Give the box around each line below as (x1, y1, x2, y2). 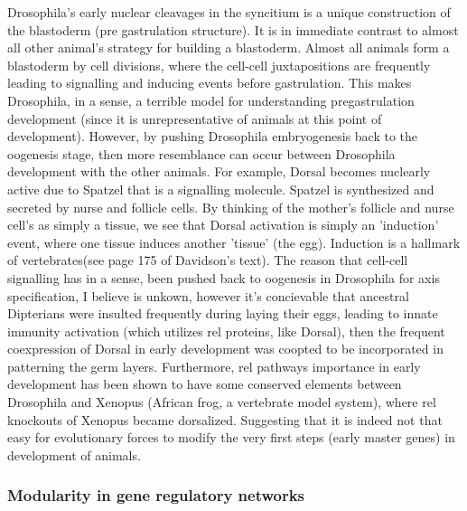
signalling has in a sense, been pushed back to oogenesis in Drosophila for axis (7, 268, 440, 287)
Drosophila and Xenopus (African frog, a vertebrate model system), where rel (7, 393, 436, 412)
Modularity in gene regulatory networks (7, 484, 305, 506)
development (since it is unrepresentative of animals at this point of (7, 109, 382, 128)
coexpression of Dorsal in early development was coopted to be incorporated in (7, 339, 444, 358)
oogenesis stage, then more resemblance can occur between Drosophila (7, 144, 396, 163)
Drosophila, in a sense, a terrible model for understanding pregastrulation (7, 90, 415, 109)
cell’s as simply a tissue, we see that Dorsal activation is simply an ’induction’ (7, 215, 439, 234)
